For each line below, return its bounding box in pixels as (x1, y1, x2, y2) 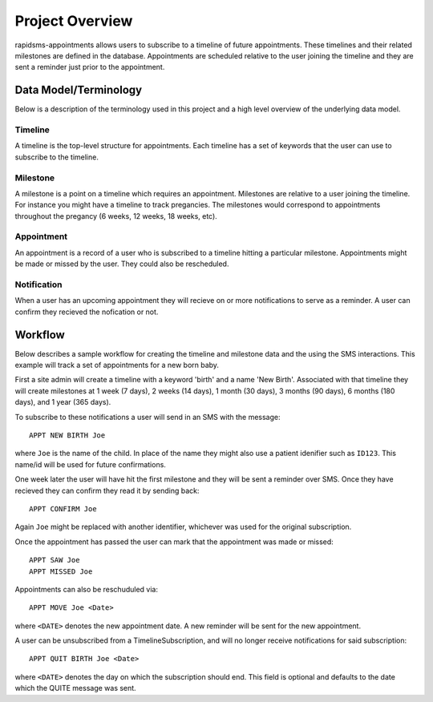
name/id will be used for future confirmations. (14, 459, 166, 469)
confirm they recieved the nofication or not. (14, 307, 159, 317)
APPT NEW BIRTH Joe (29, 431, 106, 440)
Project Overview (14, 12, 133, 30)
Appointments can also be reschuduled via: (14, 584, 158, 594)
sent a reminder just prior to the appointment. (14, 63, 165, 72)
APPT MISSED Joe (29, 567, 93, 576)
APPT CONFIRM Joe (29, 504, 97, 513)
